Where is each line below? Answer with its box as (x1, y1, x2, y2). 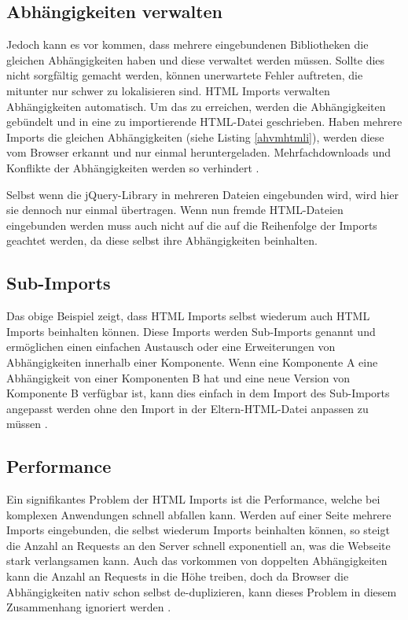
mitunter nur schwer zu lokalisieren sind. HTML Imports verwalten (6, 82, 330, 98)
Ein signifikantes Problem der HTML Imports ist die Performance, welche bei (6, 491, 380, 507)
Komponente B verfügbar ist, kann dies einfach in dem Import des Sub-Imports (6, 385, 390, 401)
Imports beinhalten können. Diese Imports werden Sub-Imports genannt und (6, 323, 376, 339)
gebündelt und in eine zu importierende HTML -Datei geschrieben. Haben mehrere (6, 113, 402, 130)
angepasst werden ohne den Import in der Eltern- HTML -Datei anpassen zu (6, 400, 369, 416)
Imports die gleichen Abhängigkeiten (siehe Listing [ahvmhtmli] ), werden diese (6, 128, 384, 145)
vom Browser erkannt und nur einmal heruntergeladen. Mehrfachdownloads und (6, 144, 391, 161)
